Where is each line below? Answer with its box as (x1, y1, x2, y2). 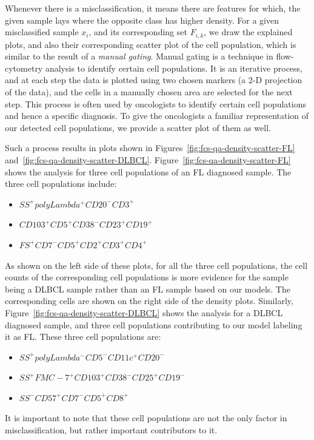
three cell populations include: (5, 177, 117, 190)
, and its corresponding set (89, 25, 187, 38)
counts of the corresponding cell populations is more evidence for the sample (5, 271, 289, 283)
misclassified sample (5, 25, 79, 38)
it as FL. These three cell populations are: (5, 330, 161, 343)
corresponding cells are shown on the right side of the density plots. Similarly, (5, 294, 293, 307)
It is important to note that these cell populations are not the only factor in (5, 411, 287, 424)
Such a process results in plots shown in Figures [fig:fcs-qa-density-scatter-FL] (5, 141, 295, 154)
